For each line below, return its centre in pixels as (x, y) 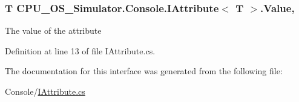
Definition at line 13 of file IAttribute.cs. (80, 50)
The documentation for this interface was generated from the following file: (144, 71)
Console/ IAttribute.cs (45, 91)
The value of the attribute (53, 30)
